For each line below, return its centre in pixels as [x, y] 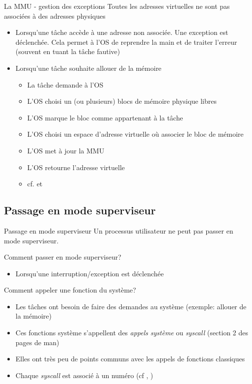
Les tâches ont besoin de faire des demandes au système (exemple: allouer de [131, 306]
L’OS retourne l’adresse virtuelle [76, 167]
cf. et [35, 184]
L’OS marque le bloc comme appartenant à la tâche [105, 117]
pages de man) [37, 342]
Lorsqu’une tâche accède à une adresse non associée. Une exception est [122, 32]
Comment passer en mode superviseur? [63, 257]
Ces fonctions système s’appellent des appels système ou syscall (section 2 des [132, 333]
